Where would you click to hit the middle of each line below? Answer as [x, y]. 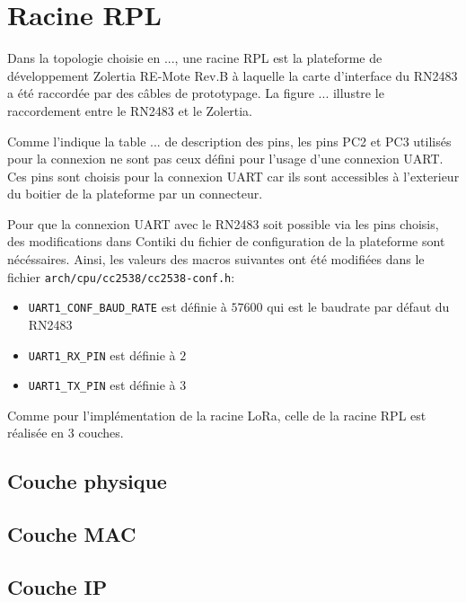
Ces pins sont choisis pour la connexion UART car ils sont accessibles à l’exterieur [233, 176]
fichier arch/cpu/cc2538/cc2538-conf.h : [121, 276]
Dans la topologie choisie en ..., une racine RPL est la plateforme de [195, 58]
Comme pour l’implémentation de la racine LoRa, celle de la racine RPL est [217, 415]
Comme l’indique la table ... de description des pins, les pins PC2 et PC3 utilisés [229, 141]
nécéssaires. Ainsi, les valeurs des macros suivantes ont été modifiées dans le [216, 259]
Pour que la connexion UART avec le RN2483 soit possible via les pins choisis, [223, 223]
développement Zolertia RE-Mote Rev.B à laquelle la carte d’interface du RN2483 [233, 75]
